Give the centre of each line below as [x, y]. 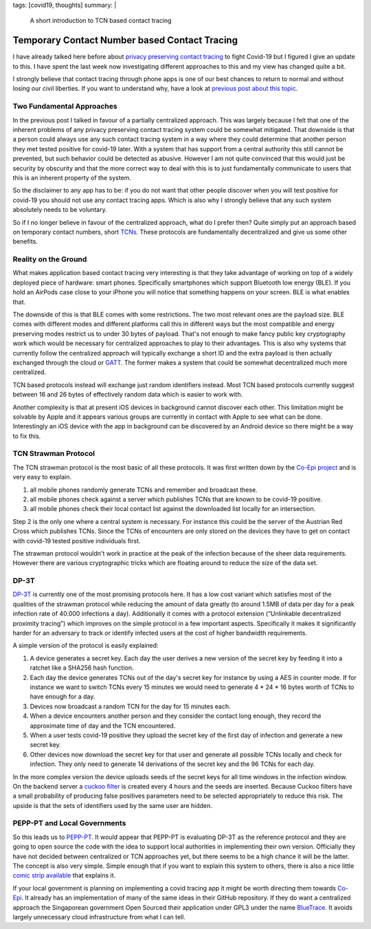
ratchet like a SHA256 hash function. [82, 668]
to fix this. [27, 436]
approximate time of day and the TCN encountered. [103, 725]
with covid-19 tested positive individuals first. [77, 540]
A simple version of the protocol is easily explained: [86, 646]
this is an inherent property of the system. [72, 177]
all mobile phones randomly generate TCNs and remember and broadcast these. [144, 490]
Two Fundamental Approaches [65, 107]
